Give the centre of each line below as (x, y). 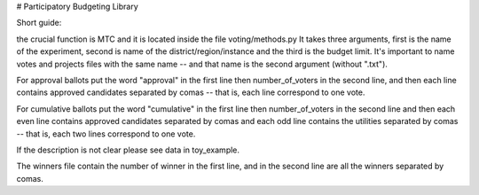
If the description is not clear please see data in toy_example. (128, 150)
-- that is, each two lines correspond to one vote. (106, 134)
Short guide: (39, 23)
